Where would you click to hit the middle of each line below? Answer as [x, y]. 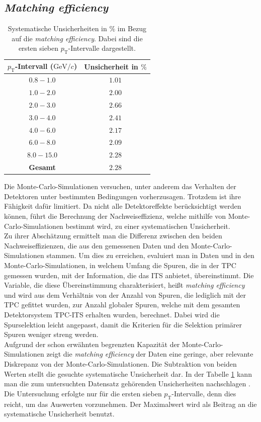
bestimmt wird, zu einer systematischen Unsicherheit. [148, 226]
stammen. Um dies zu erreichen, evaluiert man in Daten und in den [150, 255]
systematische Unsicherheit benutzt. [59, 414]
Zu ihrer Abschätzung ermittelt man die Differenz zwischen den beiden [113, 236]
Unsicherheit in [111, 66]
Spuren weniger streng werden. [51, 334]
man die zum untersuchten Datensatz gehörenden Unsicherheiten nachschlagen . [127, 384]
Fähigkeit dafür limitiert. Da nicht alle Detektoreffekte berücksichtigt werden [123, 206]
